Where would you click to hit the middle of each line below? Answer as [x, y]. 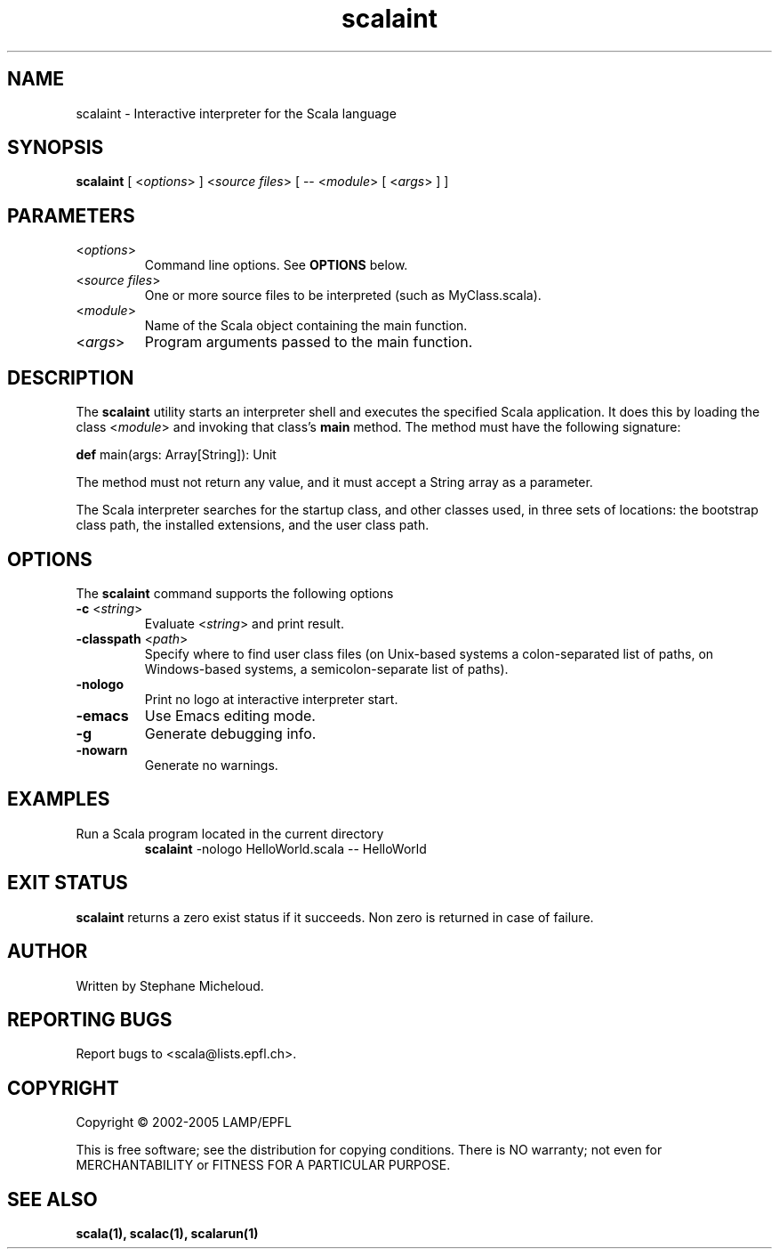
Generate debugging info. [230, 733]
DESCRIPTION [71, 377]
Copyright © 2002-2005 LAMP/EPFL [184, 1122]
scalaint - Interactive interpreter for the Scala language [236, 113]
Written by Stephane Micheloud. [170, 985]
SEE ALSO [52, 1199]
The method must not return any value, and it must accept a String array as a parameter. [334, 482]
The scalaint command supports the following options [235, 593]
